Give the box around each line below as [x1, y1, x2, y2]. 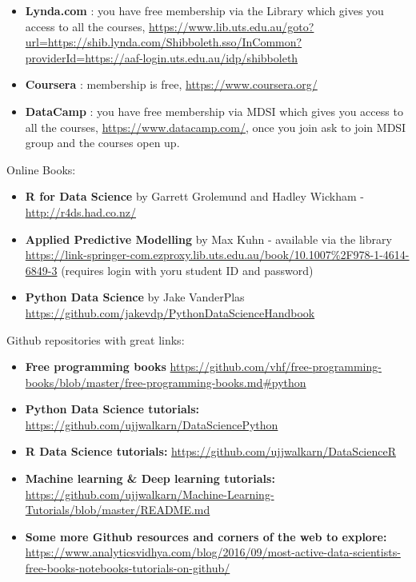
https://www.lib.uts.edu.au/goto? [149, 18, 314, 34]
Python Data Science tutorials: [25, 401, 199, 417]
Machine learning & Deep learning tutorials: [25, 470, 275, 487]
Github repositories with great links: [6, 331, 185, 348]
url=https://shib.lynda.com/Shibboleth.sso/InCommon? [25, 34, 302, 50]
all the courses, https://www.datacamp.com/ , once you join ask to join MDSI [25, 118, 406, 135]
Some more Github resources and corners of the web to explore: [25, 528, 387, 544]
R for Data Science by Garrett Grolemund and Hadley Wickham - [25, 188, 364, 205]
